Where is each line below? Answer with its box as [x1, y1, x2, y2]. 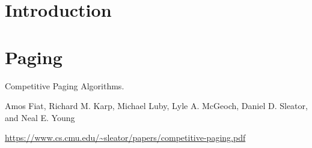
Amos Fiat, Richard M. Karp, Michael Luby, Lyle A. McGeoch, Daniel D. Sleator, [5, 99, 308, 112]
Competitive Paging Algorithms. [5, 79, 124, 92]
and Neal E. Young [5, 111, 75, 123]
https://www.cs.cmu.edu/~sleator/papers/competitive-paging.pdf [5, 131, 246, 144]
